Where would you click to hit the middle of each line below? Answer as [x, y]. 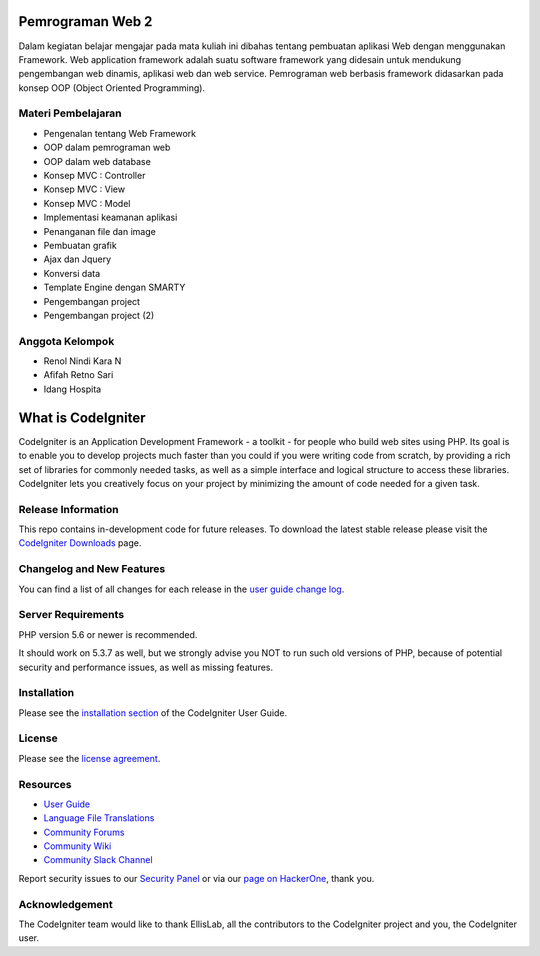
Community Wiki [77, 846]
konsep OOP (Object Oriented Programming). [111, 87]
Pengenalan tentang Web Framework [120, 133]
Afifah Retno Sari [78, 375]
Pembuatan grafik [80, 245]
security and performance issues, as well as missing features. [146, 667]
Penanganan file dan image [100, 231]
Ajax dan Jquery [77, 259]
